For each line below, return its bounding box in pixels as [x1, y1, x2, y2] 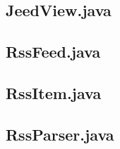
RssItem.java [6, 82, 102, 103]
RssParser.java [6, 123, 114, 145]
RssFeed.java [6, 41, 101, 63]
